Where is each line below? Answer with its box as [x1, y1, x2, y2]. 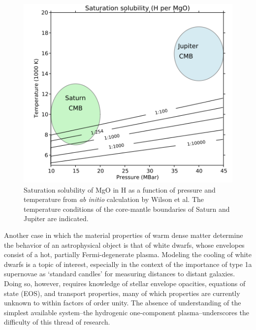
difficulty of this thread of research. [4, 317, 110, 327]
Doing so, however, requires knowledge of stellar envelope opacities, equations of [4, 278, 246, 288]
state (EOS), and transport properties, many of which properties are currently [4, 288, 240, 298]
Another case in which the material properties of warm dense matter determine [4, 230, 243, 240]
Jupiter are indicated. [24, 213, 89, 224]
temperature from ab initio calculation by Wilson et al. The [24, 194, 204, 204]
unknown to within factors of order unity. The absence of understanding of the [4, 297, 241, 308]
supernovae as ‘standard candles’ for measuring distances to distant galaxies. [4, 268, 235, 279]
